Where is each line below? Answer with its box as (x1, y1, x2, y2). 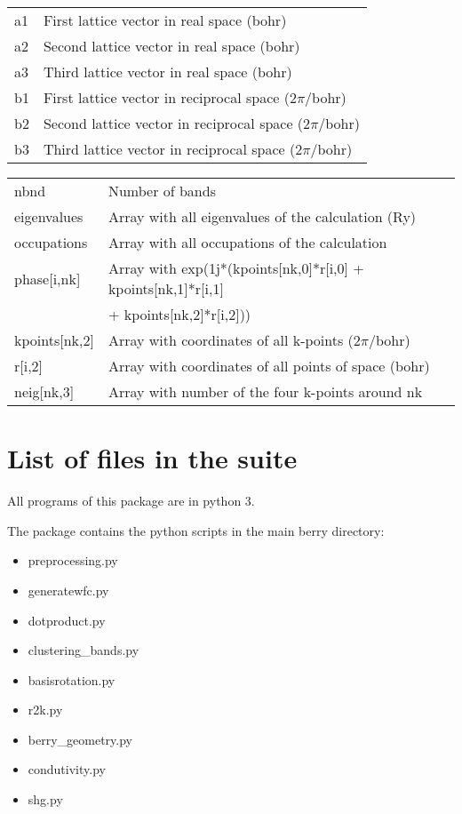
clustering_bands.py (28, 641, 139, 659)
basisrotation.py (28, 670, 115, 689)
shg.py (28, 790, 63, 809)
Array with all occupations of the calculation (108, 232, 387, 252)
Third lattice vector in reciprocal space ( (43, 139, 296, 159)
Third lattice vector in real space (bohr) (43, 61, 292, 82)
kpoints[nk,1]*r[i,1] (108, 278, 224, 299)
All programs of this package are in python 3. (7, 491, 255, 510)
